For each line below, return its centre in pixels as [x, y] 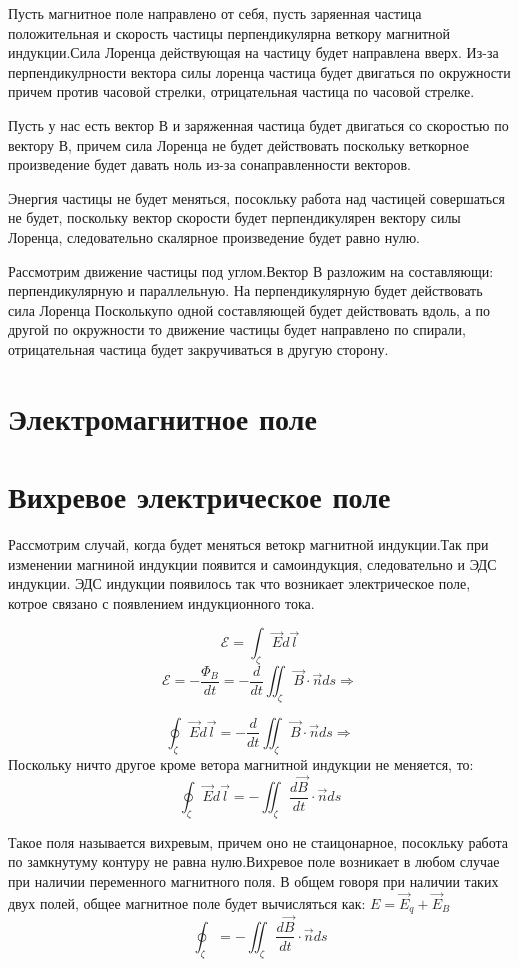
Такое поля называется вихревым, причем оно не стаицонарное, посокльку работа [258, 841]
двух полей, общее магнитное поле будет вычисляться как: [187, 902]
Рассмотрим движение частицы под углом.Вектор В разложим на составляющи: [251, 270]
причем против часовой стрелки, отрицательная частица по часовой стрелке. [241, 91]
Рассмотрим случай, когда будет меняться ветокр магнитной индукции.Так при [248, 544]
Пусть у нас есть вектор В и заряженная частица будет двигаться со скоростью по [258, 124]
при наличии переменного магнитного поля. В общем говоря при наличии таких [253, 881]
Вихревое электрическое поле [199, 496]
